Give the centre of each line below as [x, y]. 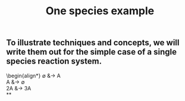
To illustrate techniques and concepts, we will [93, 43]
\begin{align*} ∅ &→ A [33, 75]
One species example [100, 11]
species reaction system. [54, 61]
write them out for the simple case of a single [92, 52]
